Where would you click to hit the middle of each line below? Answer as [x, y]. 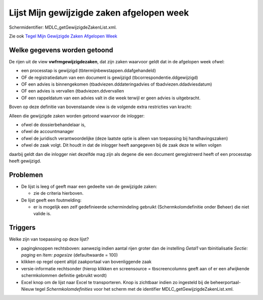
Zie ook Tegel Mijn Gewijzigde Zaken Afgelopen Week [63, 36]
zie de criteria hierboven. [58, 193]
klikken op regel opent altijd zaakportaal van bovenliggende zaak [86, 262]
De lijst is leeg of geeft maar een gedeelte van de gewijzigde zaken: [89, 186]
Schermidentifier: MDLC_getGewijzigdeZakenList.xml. [63, 27]
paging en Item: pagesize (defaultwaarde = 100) [69, 255]
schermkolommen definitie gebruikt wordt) [64, 276]
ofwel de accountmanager [47, 131]
